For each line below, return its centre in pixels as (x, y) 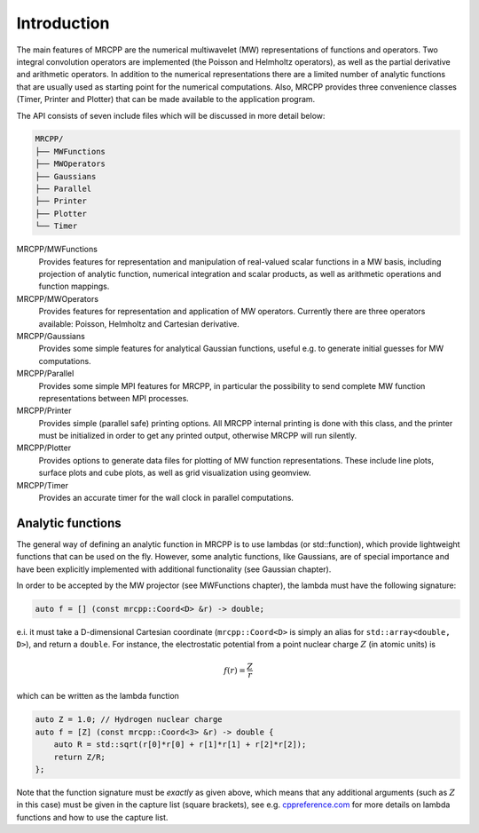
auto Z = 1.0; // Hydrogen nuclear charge (129, 720)
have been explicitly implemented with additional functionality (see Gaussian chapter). (174, 569)
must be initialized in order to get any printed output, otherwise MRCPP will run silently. (198, 436)
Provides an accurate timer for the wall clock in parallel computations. (166, 498)
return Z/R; (80, 757)
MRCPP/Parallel (45, 374)
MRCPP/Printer (44, 411)
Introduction (63, 23)
